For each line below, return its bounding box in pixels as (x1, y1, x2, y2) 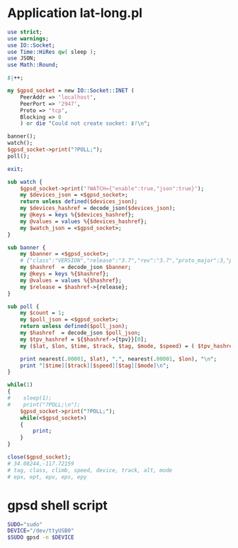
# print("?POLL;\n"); (7, 401, 81, 408)
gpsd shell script (7, 497, 108, 513)
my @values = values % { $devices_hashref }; (20, 218, 147, 225)
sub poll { (7, 303, 40, 310)
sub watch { (7, 178, 42, 185)
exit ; (7, 165, 23, 172)
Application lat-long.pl (7, 5, 143, 21)
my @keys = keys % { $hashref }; (20, 270, 110, 278)
